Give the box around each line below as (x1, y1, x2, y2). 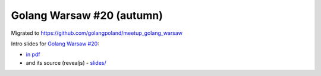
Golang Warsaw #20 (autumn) (11, 9, 163, 22)
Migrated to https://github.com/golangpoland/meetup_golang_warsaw (11, 29, 182, 37)
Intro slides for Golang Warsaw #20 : (11, 40, 99, 47)
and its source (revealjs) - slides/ (26, 59, 106, 66)
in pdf (26, 51, 40, 58)
